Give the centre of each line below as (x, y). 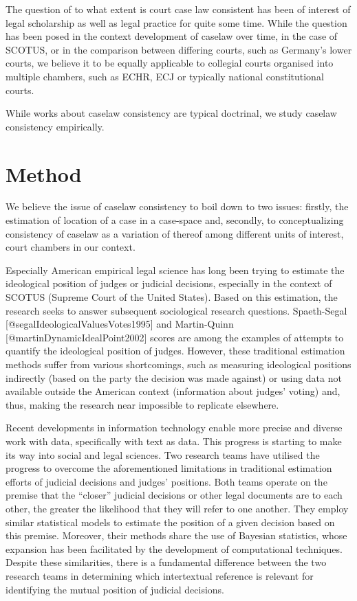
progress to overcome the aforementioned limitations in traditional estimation (169, 468)
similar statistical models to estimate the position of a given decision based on (170, 522)
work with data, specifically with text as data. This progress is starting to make (174, 441)
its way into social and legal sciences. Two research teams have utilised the (163, 454)
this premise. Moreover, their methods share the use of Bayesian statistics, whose (176, 535)
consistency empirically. (55, 126)
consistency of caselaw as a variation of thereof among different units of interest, (175, 233)
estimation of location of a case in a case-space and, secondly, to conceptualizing (175, 220)
